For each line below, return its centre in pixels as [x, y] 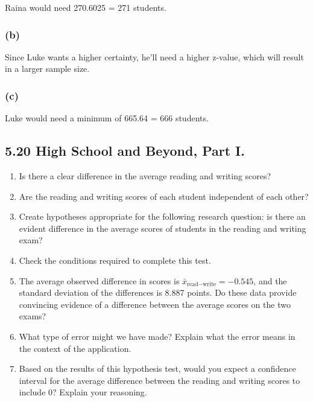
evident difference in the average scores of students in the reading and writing [163, 228]
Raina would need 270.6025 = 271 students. [86, 7]
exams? [33, 316]
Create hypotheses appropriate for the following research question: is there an [162, 216]
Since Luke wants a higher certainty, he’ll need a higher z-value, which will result [154, 56]
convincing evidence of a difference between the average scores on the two [155, 304]
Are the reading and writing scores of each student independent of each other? [164, 196]
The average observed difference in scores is [99, 280]
